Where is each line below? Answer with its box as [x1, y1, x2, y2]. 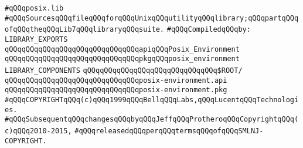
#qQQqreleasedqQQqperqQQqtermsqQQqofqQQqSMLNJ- [74, 126, 264, 135]
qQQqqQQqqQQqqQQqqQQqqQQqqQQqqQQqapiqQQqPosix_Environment [5, 45, 240, 53]
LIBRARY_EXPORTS [5, 35, 68, 43]
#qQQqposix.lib [5, 4, 64, 12]
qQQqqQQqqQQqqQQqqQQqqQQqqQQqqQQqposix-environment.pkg [5, 86, 227, 95]
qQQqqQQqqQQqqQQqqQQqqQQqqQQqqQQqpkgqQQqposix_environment [5, 55, 240, 63]
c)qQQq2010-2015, [5, 126, 72, 135]
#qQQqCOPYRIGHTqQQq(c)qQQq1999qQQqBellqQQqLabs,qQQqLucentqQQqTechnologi [5, 95, 299, 104]
